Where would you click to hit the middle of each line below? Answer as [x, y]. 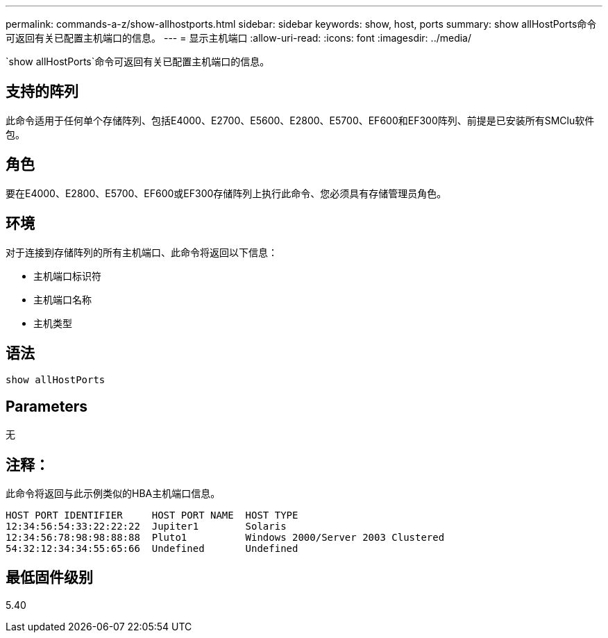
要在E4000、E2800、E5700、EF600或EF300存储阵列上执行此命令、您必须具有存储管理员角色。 [226, 193]
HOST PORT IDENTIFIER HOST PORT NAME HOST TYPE [152, 515]
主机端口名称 [62, 299]
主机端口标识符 [67, 276]
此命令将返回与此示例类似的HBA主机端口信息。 [113, 494]
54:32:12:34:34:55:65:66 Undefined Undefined [152, 549]
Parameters [47, 406]
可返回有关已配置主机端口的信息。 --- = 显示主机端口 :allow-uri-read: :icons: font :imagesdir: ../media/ [239, 38]
